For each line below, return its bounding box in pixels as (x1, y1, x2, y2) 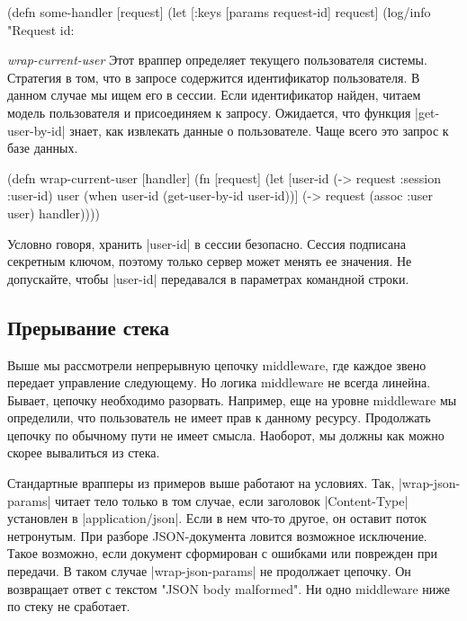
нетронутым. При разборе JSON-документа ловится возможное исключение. (7, 526, 427, 545)
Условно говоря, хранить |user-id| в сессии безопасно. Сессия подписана (7, 234, 406, 253)
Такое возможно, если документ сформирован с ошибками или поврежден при (7, 544, 438, 563)
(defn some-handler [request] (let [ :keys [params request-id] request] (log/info (7, 3, 431, 21)
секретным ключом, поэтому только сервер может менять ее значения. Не (7, 252, 412, 271)
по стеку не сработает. (7, 597, 130, 616)
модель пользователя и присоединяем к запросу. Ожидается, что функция (7, 102, 411, 121)
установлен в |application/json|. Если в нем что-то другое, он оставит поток (7, 509, 427, 528)
